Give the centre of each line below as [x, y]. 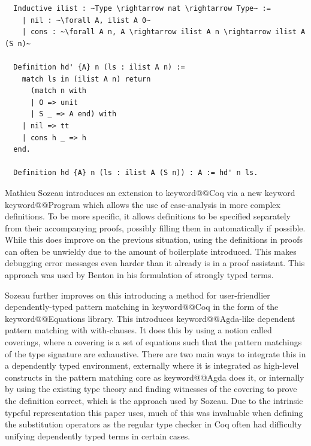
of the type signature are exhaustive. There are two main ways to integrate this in [155, 353]
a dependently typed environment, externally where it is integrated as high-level [152, 365]
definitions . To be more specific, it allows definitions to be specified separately [148, 216]
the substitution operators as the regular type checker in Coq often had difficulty [153, 424]
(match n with [58, 91]
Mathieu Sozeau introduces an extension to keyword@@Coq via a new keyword [150, 192]
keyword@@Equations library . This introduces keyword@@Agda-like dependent [150, 318]
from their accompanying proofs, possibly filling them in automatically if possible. [155, 227]
